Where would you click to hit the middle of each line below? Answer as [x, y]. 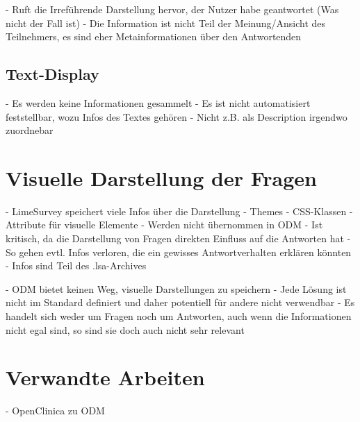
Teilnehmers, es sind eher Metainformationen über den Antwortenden [154, 36]
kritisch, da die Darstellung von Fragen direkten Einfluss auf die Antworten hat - [178, 238]
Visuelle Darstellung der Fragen [161, 177]
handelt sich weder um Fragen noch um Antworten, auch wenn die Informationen [179, 316]
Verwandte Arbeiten [105, 377]
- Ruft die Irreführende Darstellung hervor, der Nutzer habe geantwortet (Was [172, 9]
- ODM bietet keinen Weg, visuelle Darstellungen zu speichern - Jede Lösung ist [176, 288]
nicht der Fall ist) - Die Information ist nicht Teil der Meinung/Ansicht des [166, 23]
